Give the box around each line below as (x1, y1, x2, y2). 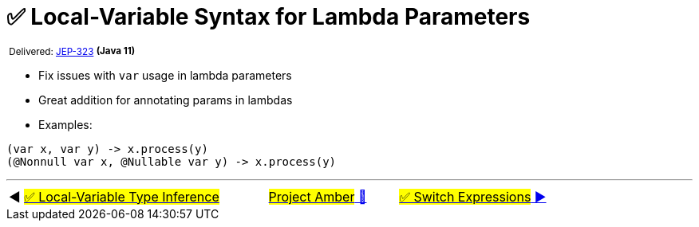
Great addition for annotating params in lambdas (38, 92, 293, 107)
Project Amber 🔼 (268, 188, 367, 205)
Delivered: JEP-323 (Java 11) (9, 45, 136, 57)
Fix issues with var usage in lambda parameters (38, 68, 292, 82)
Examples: (38, 117, 93, 131)
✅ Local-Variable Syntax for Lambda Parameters (6, 3, 531, 30)
